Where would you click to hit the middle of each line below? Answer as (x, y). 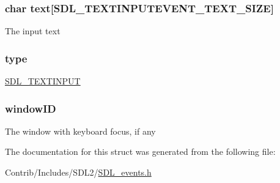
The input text (33, 31)
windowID (31, 108)
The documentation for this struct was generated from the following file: (140, 151)
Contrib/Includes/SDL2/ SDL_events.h (78, 172)
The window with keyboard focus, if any (80, 131)
